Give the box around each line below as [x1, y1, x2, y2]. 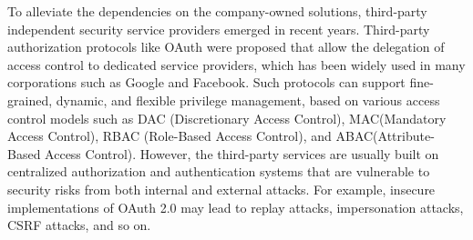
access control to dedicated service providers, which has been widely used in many [7, 55, 466, 74]
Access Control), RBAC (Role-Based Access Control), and [7, 126, 332, 145]
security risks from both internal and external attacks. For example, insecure [7, 179, 436, 198]
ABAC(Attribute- [335, 126, 435, 145]
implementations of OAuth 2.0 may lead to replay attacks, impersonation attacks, [7, 197, 464, 216]
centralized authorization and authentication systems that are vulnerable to [7, 162, 430, 181]
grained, [7, 90, 53, 109]
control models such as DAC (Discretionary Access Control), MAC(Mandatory [7, 108, 447, 127]
